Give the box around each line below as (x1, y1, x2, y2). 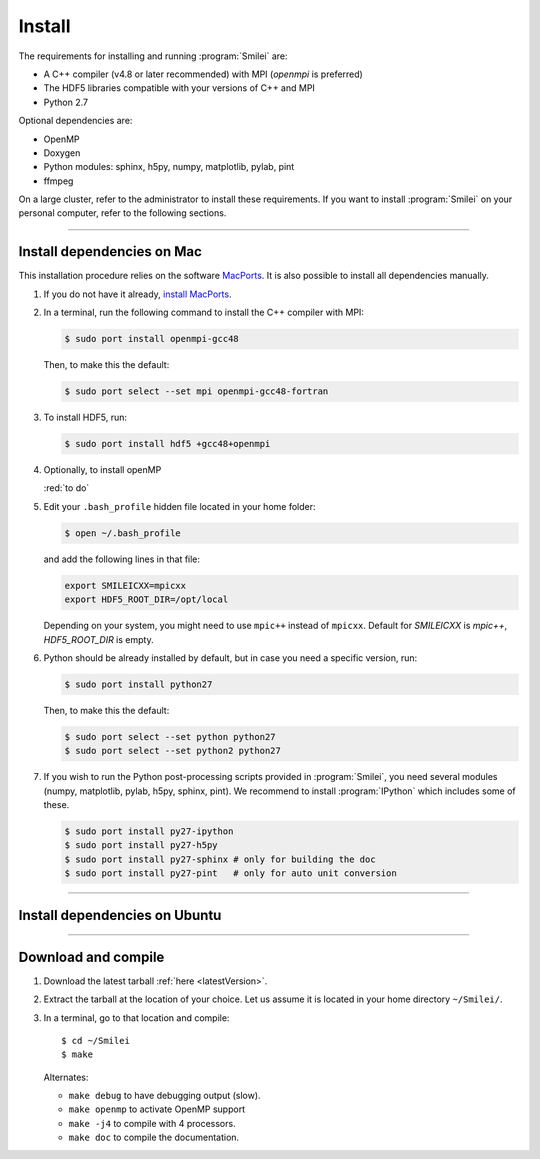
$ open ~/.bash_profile (64, 527, 182, 539)
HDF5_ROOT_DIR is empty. (43, 633, 154, 645)
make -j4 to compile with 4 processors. (68, 1117, 236, 1129)
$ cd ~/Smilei (61, 1035, 130, 1046)
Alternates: (43, 1071, 89, 1083)
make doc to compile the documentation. (68, 1131, 240, 1144)
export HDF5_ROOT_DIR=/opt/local (64, 594, 229, 605)
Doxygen (43, 146, 81, 159)
